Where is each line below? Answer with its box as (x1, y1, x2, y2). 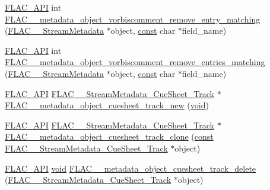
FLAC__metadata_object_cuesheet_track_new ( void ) (5, 99, 209, 111)
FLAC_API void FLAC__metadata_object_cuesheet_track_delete (5, 162, 256, 174)
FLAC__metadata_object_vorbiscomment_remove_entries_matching (5, 56, 265, 68)
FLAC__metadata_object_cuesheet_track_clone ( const (5, 130, 214, 143)
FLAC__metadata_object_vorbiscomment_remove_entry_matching (5, 12, 261, 25)
